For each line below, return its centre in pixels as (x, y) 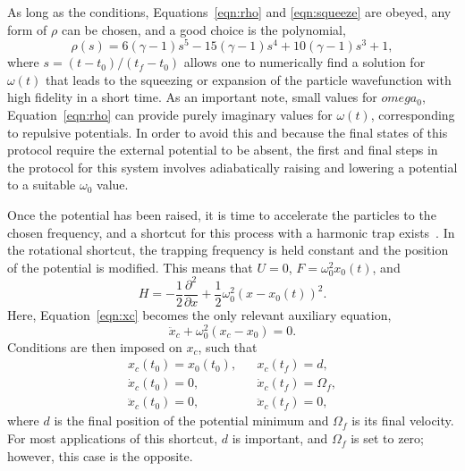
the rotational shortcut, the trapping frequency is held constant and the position (228, 250)
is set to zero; (387, 438)
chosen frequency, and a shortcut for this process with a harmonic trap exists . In (231, 232)
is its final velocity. (403, 421)
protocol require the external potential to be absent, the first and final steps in (223, 150)
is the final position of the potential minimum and (191, 421)
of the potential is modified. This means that (130, 267)
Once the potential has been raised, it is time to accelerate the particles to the (222, 215)
